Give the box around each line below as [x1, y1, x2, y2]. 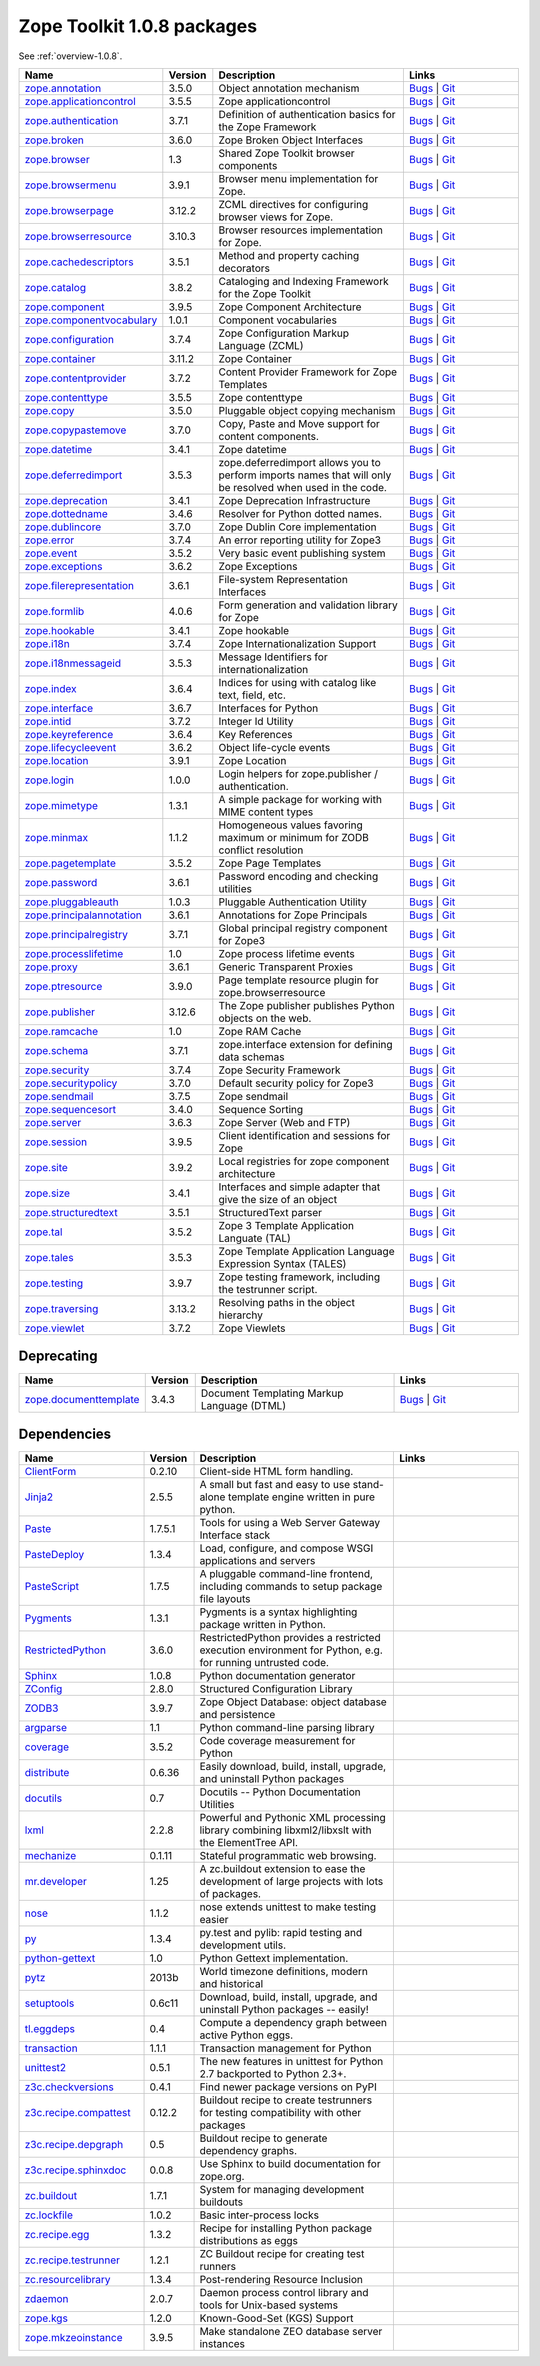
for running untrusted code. [199, 1655, 330, 1669]
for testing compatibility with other [199, 2105, 362, 2119]
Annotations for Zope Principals [218, 908, 368, 922]
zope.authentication [24, 113, 119, 127]
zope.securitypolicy [24, 1076, 118, 1090]
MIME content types [218, 805, 314, 819]
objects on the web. [218, 1011, 312, 1025]
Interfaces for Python [218, 701, 319, 715]
